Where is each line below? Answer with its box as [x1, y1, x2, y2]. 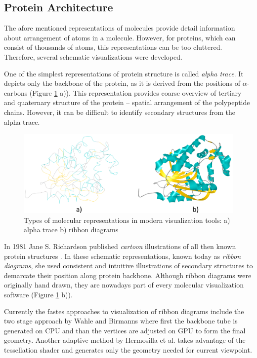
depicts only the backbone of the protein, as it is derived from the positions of [4, 78, 241, 88]
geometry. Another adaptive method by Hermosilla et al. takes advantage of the [4, 335, 246, 345]
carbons [4, 87, 28, 98]
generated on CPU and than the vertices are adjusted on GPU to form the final [4, 325, 246, 335]
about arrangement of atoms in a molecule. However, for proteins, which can [4, 32, 236, 42]
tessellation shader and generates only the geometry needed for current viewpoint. [4, 344, 252, 355]
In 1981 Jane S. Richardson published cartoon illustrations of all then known [4, 241, 236, 251]
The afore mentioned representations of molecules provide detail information [4, 23, 235, 33]
